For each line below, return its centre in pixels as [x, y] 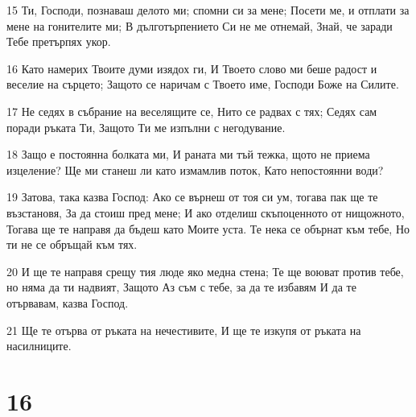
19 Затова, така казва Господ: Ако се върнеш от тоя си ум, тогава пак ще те [192, 197]
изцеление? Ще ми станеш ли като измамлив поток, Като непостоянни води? [195, 169]
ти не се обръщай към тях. [72, 244]
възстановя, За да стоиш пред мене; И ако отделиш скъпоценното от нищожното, [206, 212]
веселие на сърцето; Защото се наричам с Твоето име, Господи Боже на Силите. [203, 84]
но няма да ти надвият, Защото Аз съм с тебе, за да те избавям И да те [181, 287]
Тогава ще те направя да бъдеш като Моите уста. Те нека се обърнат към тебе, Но [208, 228]
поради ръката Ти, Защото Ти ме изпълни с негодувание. [146, 127]
